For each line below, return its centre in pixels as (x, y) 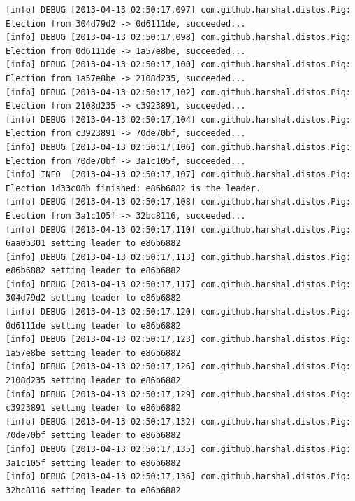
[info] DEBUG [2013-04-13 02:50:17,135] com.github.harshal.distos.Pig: (178, 449)
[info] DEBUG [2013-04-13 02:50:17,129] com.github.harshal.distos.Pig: (178, 394)
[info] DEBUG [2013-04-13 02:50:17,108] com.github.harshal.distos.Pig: (178, 202)
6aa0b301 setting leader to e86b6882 (93, 243)
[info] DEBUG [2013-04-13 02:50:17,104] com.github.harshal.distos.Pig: (178, 119)
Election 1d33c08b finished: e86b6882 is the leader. (133, 188)
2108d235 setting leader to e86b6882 (93, 381)
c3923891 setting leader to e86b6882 (93, 408)
